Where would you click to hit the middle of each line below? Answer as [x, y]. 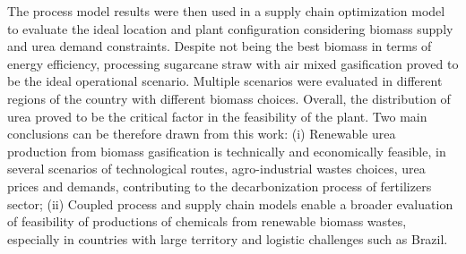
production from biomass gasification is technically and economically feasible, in [227, 151]
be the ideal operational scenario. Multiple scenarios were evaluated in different [225, 81]
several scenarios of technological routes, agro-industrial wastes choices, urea [216, 169]
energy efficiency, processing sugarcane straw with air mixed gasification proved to [233, 63]
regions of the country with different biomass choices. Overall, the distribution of [229, 98]
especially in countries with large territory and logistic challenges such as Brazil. [228, 238]
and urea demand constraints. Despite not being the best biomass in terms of [220, 46]
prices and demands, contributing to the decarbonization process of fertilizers [220, 186]
